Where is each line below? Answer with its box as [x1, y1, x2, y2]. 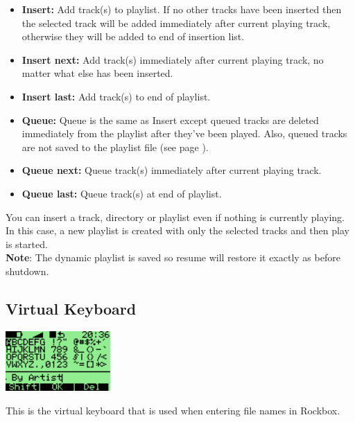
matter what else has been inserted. [21, 66, 173, 80]
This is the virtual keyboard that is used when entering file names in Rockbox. [6, 403, 340, 417]
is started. [6, 236, 48, 251]
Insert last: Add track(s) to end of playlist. [21, 89, 211, 103]
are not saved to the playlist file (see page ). [21, 139, 209, 154]
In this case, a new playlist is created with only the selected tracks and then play [6, 223, 349, 238]
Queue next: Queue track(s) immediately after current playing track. [21, 163, 322, 177]
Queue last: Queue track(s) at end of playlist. [21, 186, 222, 200]
